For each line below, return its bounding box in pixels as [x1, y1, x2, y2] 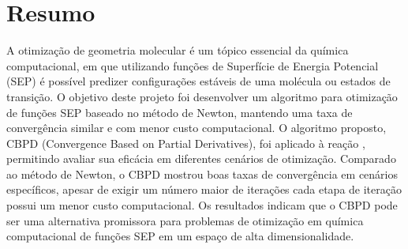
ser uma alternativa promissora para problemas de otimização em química [6, 212, 364, 228]
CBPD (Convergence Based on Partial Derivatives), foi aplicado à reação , [6, 134, 365, 151]
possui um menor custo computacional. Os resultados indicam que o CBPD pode [6, 197, 398, 213]
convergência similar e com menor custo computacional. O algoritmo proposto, [6, 119, 387, 136]
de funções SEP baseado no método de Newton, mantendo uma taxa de [6, 104, 353, 120]
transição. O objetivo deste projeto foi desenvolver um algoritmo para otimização [6, 88, 398, 104]
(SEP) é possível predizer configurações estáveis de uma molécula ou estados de [6, 73, 391, 89]
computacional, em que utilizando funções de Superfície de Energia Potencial [6, 57, 379, 74]
